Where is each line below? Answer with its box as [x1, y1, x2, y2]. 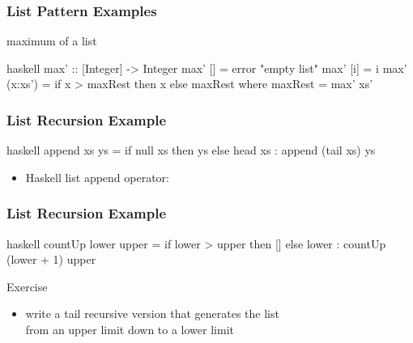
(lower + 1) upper [6, 251, 96, 268]
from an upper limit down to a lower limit [25, 321, 234, 337]
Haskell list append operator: [25, 168, 169, 185]
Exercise [6, 277, 48, 294]
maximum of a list [6, 32, 97, 49]
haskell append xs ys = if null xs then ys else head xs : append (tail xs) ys [6, 142, 376, 159]
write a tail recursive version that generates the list [25, 305, 279, 322]
